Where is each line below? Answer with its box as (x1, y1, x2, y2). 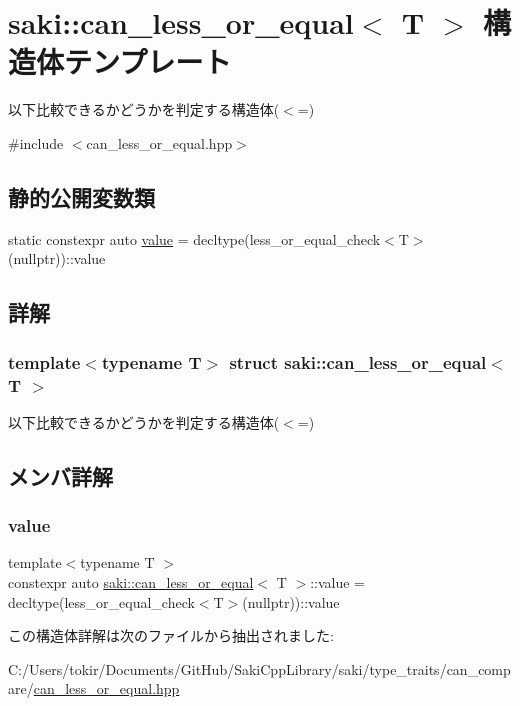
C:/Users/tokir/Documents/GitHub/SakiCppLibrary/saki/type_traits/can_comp (8, 658, 511, 679)
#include (8, 132, 64, 153)
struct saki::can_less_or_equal (229, 349, 487, 374)
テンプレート (64, 41, 232, 82)
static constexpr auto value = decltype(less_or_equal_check (8, 228, 381, 249)
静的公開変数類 (8, 181, 155, 212)
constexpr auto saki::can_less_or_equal (8, 572, 254, 592)
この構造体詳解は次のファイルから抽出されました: (8, 625, 334, 646)
